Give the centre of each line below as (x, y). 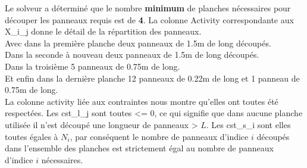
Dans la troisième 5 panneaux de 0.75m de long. (93, 66)
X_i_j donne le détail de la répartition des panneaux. (103, 31)
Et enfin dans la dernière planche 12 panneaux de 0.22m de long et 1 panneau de (152, 78)
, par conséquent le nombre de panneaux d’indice (159, 136)
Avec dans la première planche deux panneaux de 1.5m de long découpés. (138, 43)
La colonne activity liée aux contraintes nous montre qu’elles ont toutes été (142, 101)
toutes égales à (32, 136)
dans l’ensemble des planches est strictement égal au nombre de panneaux (139, 148)
